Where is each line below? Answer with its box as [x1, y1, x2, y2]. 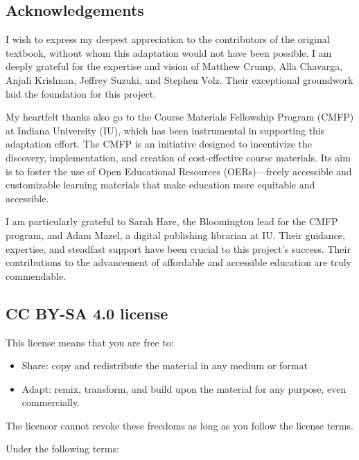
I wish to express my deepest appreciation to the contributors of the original [6, 32, 330, 46]
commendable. [6, 268, 67, 283]
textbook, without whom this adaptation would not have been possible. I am [6, 45, 332, 60]
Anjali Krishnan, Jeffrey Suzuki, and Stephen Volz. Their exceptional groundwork [6, 72, 353, 87]
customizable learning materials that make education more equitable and [6, 177, 315, 192]
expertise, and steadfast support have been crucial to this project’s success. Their [6, 241, 351, 256]
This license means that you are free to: [6, 335, 174, 349]
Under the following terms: [6, 441, 119, 456]
